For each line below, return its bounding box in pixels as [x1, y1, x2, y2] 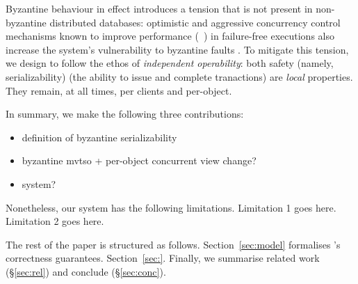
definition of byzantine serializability [22, 129, 177, 144]
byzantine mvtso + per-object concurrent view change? [22, 153, 257, 168]
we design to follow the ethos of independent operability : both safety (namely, [6, 56, 334, 70]
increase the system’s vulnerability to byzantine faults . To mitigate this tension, [6, 42, 349, 56]
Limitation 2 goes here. [6, 214, 104, 228]
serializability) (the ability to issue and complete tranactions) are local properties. [6, 69, 353, 84]
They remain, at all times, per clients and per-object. [6, 83, 232, 97]
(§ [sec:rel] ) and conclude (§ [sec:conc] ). [6, 264, 166, 278]
